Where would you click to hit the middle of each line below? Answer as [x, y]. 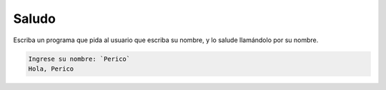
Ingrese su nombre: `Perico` [79, 59]
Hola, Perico [51, 69]
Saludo [35, 19]
